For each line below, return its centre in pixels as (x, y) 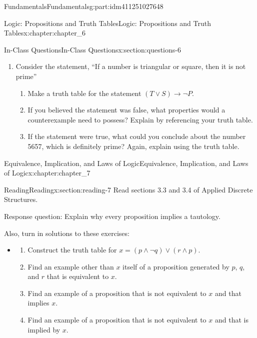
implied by (44, 329)
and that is (231, 320)
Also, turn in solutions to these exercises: (67, 233)
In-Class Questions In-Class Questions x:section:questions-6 (92, 49)
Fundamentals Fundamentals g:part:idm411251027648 (84, 6)
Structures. (21, 199)
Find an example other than (71, 266)
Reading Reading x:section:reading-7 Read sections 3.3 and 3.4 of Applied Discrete (128, 189)
